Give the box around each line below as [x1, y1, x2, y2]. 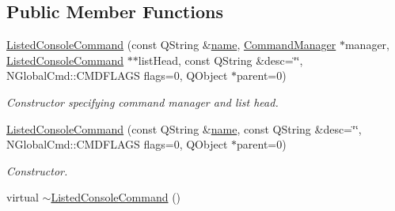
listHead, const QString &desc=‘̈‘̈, [138, 51, 303, 68]
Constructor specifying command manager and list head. [6, 93, 279, 110]
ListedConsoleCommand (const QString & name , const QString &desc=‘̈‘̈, [6, 120, 362, 137]
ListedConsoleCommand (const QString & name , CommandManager [6, 36, 336, 53]
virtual [6, 189, 39, 205]
